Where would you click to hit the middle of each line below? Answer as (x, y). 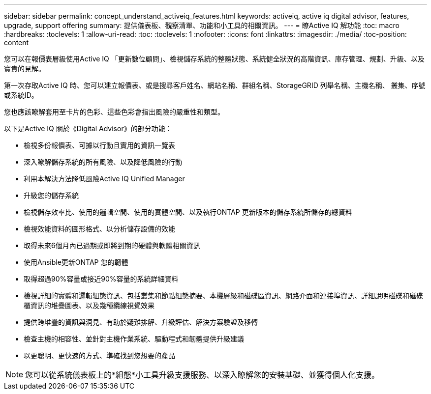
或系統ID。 (21, 95)
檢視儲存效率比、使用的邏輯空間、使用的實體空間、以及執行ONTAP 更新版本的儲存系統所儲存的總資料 (188, 212)
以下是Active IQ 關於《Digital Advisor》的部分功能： (88, 128)
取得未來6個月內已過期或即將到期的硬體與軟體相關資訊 (112, 245)
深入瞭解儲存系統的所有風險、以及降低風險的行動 (103, 162)
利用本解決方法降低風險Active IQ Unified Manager (104, 179)
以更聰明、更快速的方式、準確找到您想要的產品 (99, 355)
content (16, 42)
